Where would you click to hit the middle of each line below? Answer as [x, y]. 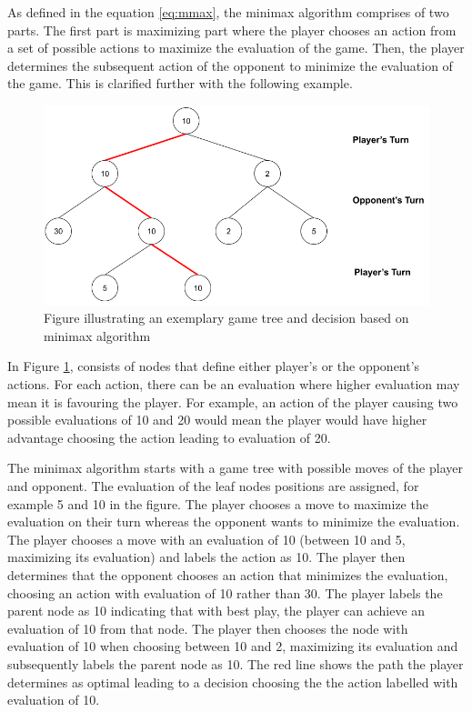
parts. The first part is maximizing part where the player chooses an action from [232, 30]
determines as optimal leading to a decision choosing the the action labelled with [233, 682]
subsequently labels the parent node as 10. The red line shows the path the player [236, 663]
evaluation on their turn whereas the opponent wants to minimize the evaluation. [234, 521]
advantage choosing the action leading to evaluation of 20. [169, 437]
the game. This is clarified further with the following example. [180, 83]
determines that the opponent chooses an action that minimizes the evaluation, [228, 574]
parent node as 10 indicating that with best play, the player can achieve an [216, 611]
